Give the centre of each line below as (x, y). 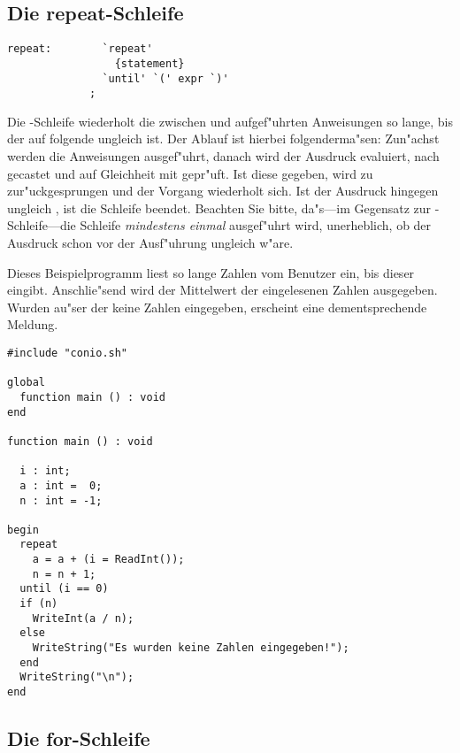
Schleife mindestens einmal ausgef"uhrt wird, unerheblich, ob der (256, 225)
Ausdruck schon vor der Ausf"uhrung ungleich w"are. (150, 242)
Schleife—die (42, 225)
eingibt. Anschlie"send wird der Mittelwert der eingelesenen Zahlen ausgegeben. (222, 290)
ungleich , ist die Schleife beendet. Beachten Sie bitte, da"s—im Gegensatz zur (219, 207)
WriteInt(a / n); (83, 618)
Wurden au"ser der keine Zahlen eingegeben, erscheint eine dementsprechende (217, 307)
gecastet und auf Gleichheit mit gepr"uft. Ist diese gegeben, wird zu (190, 173)
